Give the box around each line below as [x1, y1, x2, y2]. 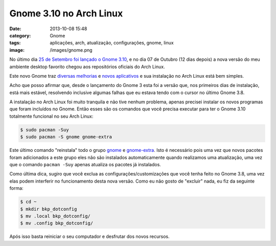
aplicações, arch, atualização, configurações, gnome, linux [50, 40, 174, 46]
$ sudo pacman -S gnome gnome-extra [20, 134, 112, 140]
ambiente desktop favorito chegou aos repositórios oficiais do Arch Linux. [9, 63, 166, 70]
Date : [9, 26, 21, 32]
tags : [9, 40, 21, 46]
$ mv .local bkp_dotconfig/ [20, 213, 90, 219]
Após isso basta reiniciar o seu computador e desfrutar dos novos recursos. [9, 233, 170, 240]
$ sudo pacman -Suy [20, 127, 69, 132]
